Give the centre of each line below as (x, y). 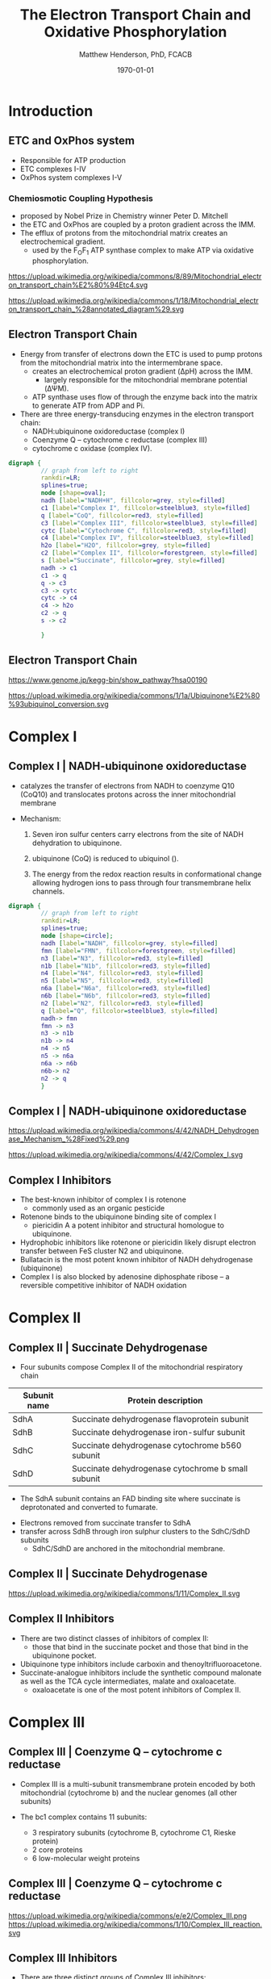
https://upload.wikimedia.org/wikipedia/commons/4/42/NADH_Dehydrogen (134, 1131)
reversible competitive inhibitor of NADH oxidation (103, 1286)
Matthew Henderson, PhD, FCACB (135, 54)
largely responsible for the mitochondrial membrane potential (146, 379)
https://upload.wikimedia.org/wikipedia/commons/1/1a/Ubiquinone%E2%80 (134, 695)
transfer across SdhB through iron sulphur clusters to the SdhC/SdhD (135, 1532)
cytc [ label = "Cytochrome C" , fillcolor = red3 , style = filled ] (144, 530)
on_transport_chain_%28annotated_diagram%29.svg (96, 309)
